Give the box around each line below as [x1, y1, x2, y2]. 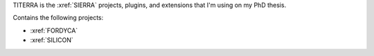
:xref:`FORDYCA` [30, 26, 78, 35]
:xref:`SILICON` [30, 36, 74, 44]
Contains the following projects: [12, 14, 104, 22]
